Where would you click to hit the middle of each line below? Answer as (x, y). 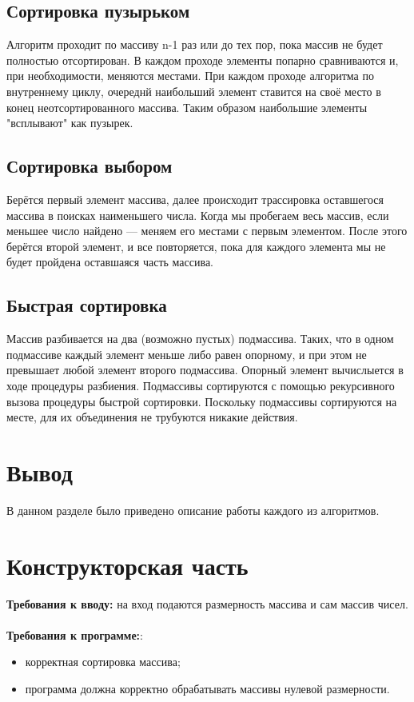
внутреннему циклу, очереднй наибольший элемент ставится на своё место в (194, 91)
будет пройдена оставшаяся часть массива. (110, 262)
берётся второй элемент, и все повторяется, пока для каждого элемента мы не (196, 246)
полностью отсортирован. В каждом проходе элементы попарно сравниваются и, (203, 60)
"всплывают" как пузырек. (70, 123)
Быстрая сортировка (87, 305)
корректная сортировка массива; (103, 662)
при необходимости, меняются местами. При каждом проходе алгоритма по (190, 76)
